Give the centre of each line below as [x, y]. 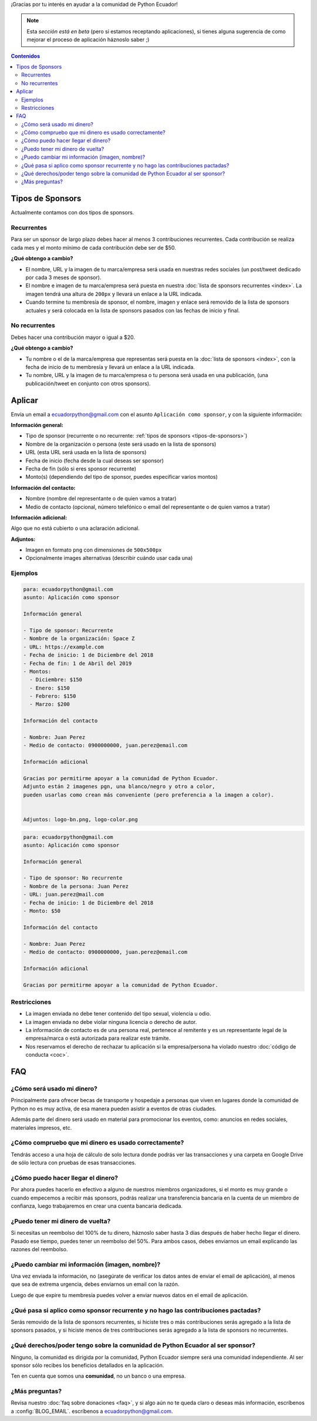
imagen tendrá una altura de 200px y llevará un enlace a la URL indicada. [114, 294]
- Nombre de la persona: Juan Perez [76, 886]
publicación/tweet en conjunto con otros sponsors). [88, 383]
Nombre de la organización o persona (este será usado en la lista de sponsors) [121, 444]
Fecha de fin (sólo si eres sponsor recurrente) [81, 468]
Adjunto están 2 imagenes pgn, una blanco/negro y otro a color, [119, 787]
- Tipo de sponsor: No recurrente [73, 878]
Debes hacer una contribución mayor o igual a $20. [73, 337]
